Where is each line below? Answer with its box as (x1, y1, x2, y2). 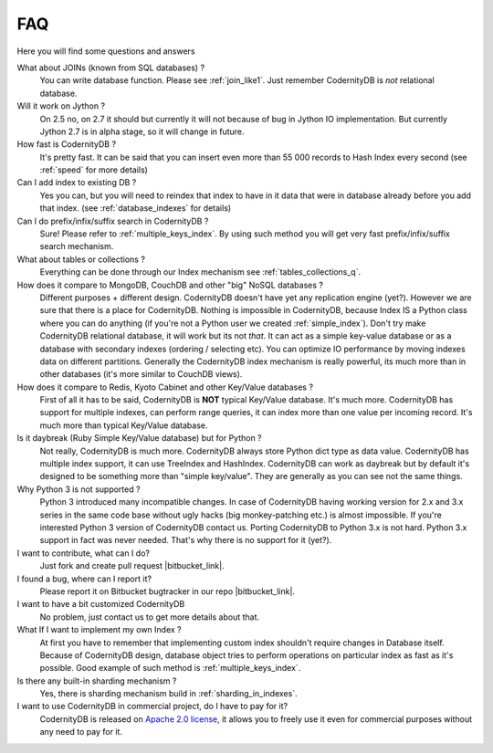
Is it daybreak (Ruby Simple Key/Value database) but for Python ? (16, 433, 262, 444)
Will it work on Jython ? (16, 100, 105, 111)
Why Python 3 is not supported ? (16, 484, 141, 495)
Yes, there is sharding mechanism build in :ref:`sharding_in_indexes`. (39, 688, 298, 699)
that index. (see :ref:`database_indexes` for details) (39, 203, 232, 214)
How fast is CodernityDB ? (16, 139, 117, 150)
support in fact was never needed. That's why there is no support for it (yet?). (39, 535, 332, 546)
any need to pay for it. (39, 727, 123, 737)
